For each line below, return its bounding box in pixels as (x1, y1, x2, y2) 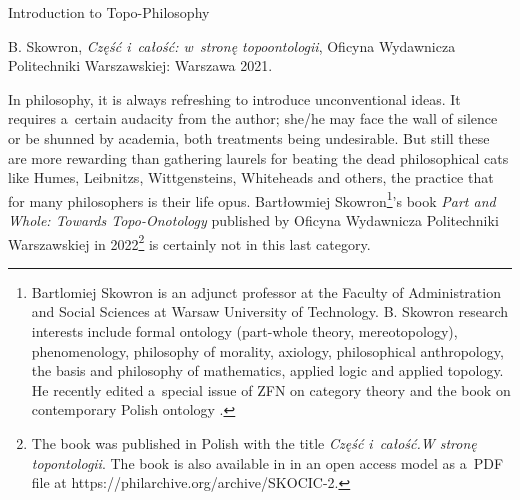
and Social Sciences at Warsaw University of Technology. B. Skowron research (31, 301, 509, 322)
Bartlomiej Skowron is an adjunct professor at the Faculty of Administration (31, 281, 501, 302)
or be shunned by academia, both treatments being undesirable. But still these (8, 127, 490, 148)
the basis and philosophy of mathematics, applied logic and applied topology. (31, 360, 504, 381)
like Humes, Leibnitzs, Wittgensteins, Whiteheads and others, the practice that (8, 167, 494, 188)
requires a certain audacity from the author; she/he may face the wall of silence (8, 108, 498, 129)
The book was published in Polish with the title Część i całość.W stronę (31, 433, 477, 453)
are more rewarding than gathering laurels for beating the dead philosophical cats (8, 147, 509, 168)
